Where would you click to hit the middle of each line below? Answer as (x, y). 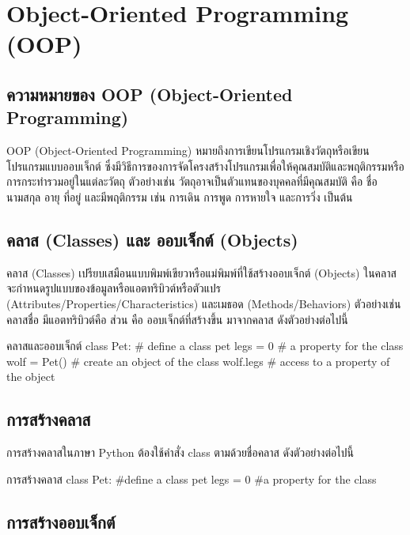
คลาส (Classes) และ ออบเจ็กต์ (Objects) (152, 239)
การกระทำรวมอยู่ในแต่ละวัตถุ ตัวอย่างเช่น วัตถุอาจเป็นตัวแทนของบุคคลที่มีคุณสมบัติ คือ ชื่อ (192, 181)
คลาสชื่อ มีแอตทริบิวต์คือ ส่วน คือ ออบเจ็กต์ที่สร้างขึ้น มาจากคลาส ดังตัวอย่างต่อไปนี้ (177, 319)
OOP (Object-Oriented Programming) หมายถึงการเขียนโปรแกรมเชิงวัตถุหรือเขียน (188, 151)
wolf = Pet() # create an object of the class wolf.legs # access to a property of (198, 361)
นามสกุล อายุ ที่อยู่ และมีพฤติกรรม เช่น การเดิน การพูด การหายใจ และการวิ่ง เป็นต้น (180, 196)
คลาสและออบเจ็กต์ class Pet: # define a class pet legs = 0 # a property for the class (205, 346)
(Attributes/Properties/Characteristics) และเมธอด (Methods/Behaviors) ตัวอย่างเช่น (204, 303)
